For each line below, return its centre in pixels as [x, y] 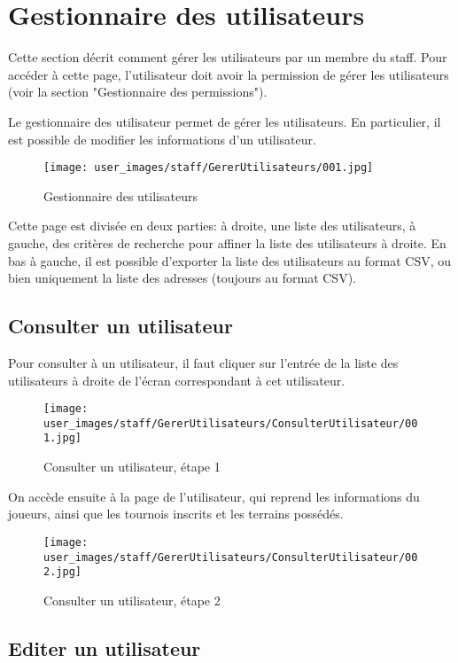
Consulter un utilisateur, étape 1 [132, 467]
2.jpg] [62, 572]
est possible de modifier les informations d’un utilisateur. [162, 139]
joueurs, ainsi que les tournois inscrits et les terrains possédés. [176, 514]
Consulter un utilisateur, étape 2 [132, 600]
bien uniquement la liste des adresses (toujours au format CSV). [182, 278]
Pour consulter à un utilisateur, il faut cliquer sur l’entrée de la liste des [203, 362]
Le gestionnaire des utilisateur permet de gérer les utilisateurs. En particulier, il [225, 121]
